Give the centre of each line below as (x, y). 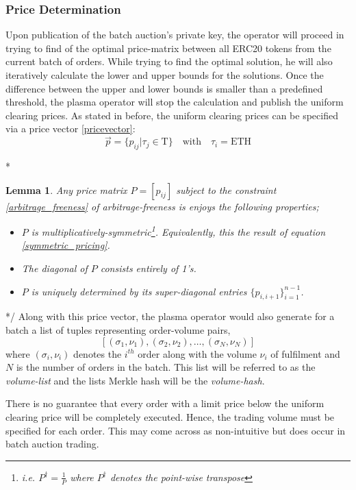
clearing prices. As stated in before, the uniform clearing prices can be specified (172, 115)
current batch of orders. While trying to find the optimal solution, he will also (169, 61)
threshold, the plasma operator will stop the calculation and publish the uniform (175, 102)
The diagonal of (54, 268)
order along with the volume (197, 353)
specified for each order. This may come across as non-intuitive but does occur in (176, 430)
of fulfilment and (305, 353)
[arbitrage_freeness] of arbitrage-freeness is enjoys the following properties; (162, 206)
